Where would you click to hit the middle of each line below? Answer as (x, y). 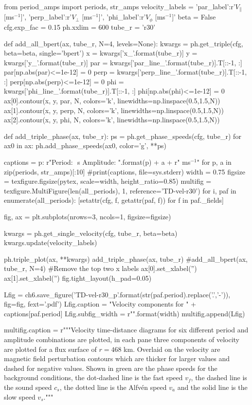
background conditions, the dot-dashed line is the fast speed (93, 377)
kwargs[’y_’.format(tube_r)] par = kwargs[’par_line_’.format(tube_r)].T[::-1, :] (123, 62)
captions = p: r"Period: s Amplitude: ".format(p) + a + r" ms (97, 162)
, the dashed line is (219, 377)
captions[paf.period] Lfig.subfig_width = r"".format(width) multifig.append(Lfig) (125, 313)
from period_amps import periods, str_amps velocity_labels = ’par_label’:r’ (120, 6)
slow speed (20, 396)
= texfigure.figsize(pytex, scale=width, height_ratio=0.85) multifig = (108, 181)
